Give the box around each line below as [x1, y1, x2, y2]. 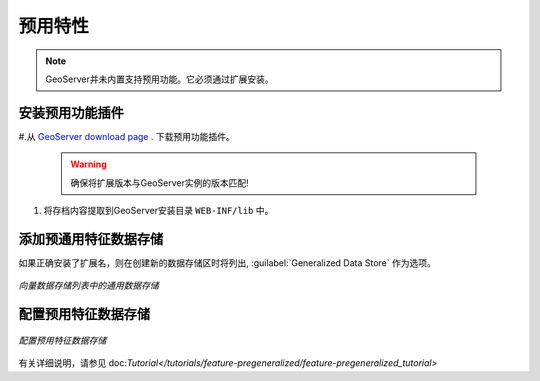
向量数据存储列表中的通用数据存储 [18, 280, 159, 292]
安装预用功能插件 [18, 104, 124, 121]
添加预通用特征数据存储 [18, 230, 164, 247]
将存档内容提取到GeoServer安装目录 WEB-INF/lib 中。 [43, 205, 274, 217]
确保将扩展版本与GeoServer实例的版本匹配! [70, 176, 249, 189]
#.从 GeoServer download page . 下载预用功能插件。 [18, 130, 235, 142]
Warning [70, 158, 107, 170]
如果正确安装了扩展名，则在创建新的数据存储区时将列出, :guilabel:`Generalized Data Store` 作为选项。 [18, 256, 437, 269]
